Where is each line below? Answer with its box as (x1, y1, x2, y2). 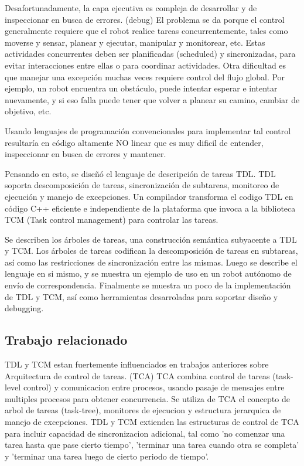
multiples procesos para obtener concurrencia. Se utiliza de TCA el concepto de (5, 392, 290, 404)
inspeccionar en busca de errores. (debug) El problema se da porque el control (5, 13, 285, 25)
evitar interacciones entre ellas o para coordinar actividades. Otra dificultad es (5, 59, 286, 71)
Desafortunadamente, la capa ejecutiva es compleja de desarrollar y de (5, 2, 257, 13)
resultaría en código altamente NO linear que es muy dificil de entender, (5, 136, 264, 148)
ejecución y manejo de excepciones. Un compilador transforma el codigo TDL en (5, 190, 293, 202)
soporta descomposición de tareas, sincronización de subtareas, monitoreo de (5, 179, 279, 191)
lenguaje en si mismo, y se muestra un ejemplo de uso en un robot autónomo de (5, 267, 292, 280)
